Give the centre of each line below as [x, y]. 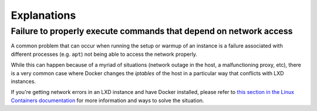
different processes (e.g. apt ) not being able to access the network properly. [104, 54]
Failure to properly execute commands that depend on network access [152, 31]
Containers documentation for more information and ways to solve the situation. [107, 100]
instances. [23, 81]
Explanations [43, 15]
